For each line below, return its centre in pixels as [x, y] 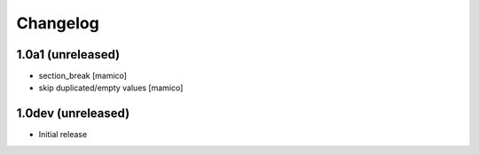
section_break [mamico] [83, 76]
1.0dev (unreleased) [73, 114]
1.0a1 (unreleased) [68, 54]
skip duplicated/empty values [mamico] [111, 88]
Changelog [58, 23]
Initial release [63, 135]
